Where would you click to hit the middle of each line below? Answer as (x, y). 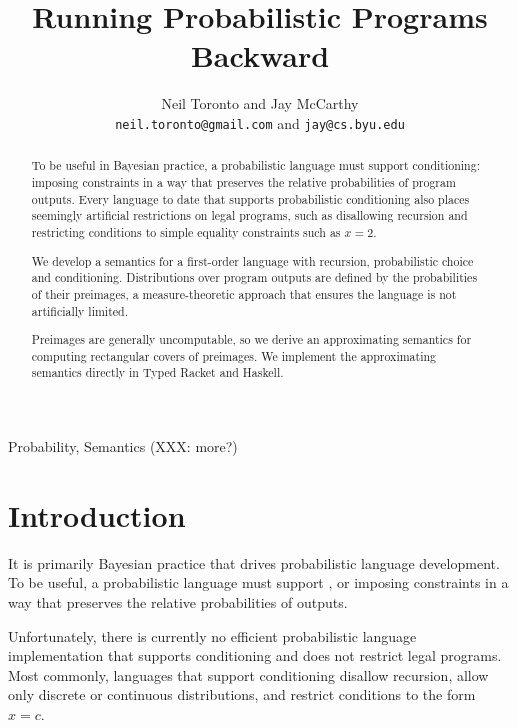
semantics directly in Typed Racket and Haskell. (157, 372)
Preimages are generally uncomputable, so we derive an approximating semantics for (251, 339)
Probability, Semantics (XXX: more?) (123, 446)
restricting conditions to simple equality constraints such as (186, 231)
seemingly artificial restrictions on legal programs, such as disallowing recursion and (249, 215)
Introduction (97, 514)
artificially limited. (79, 310)
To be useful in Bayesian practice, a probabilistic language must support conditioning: (255, 165)
